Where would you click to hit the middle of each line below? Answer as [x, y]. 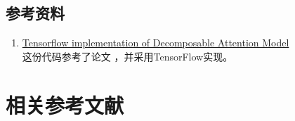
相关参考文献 [65, 104]
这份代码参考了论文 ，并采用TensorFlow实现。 [127, 56]
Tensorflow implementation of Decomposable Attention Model [156, 43]
